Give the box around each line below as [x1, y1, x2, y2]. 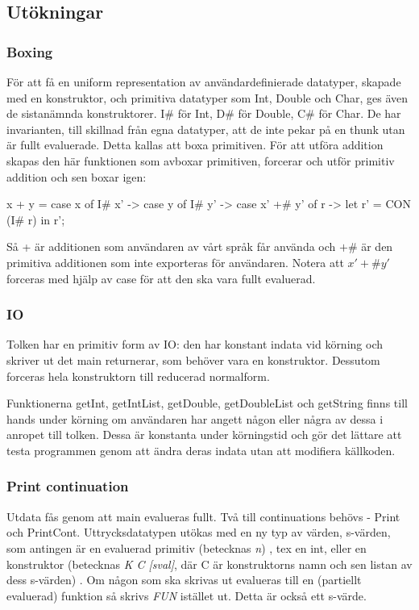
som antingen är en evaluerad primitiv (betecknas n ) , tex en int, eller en [6, 539, 367, 556]
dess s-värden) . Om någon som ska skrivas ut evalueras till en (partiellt [6, 571, 362, 588]
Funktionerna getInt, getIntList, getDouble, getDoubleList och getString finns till [6, 395, 408, 412]
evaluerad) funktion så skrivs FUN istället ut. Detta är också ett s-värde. [6, 587, 367, 604]
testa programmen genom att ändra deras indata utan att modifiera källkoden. [6, 441, 396, 458]
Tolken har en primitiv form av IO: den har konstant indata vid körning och [6, 336, 383, 353]
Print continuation [6, 476, 129, 496]
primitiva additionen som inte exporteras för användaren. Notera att [6, 253, 344, 270]
